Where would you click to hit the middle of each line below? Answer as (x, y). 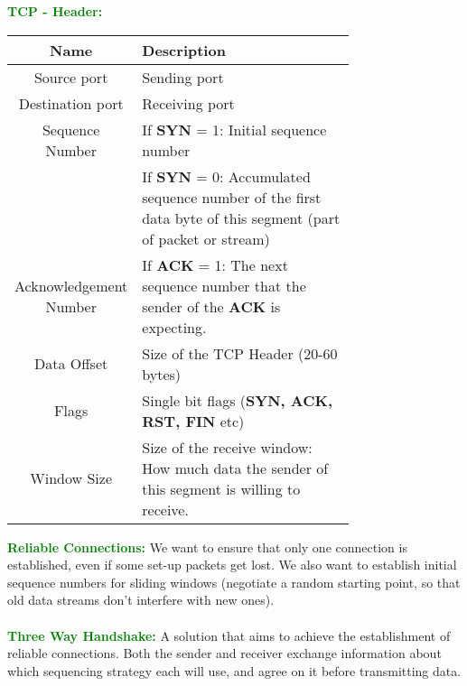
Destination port (71, 103)
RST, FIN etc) (193, 421)
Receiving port (188, 103)
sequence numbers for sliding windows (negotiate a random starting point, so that (234, 582)
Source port (71, 77)
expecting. (174, 327)
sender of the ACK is (211, 306)
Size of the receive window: (227, 447)
